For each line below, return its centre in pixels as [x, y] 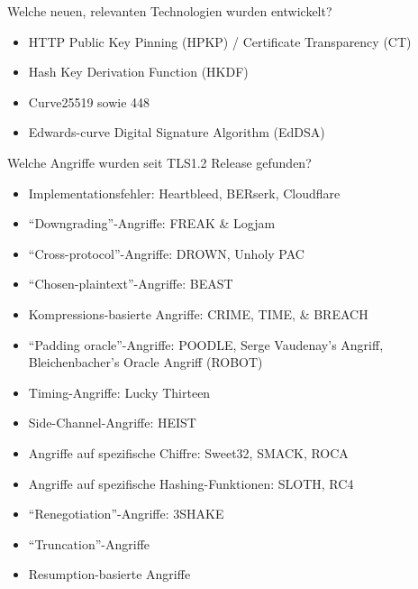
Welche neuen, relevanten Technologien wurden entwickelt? [170, 11]
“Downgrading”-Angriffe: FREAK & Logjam [152, 223]
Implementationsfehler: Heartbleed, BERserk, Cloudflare [184, 193]
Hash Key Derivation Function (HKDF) [138, 72]
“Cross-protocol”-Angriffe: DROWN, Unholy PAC [166, 253]
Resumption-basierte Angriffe [109, 574]
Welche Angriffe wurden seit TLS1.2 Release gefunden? [159, 162]
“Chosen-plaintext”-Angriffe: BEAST [131, 284]
